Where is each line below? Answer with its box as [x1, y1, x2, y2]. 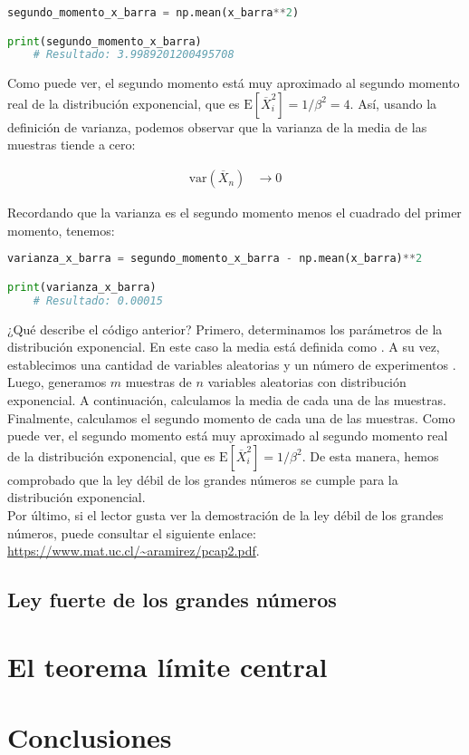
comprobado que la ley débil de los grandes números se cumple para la [7, 469, 398, 489]
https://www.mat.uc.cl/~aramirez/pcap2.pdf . [7, 541, 260, 560]
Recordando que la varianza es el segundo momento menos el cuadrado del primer [7, 203, 462, 222]
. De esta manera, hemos [301, 446, 439, 465]
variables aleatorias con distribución [207, 373, 407, 392]
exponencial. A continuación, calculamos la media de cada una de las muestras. [7, 390, 446, 409]
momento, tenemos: [7, 220, 115, 239]
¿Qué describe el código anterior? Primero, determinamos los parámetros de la [7, 319, 443, 338]
